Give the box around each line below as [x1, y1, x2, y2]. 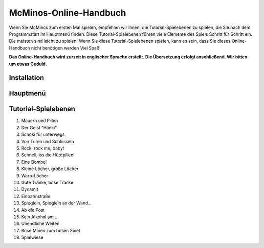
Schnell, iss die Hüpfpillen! [21, 152, 75, 158]
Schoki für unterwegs [21, 131, 65, 137]
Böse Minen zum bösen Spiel [21, 227, 80, 233]
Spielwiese [21, 234, 44, 240]
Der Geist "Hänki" [21, 124, 57, 130]
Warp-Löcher [21, 173, 48, 178]
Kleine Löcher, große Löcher [21, 166, 79, 172]
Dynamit [21, 186, 39, 192]
